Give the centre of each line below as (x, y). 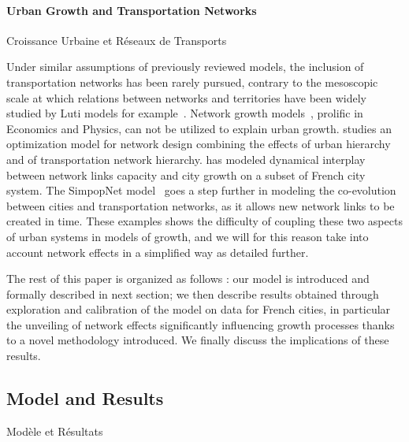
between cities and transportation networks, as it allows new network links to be (201, 205)
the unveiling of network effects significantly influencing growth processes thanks (201, 324)
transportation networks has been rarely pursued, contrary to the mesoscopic (192, 82)
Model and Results (85, 398)
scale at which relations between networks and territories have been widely (187, 97)
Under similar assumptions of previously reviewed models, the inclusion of (185, 67)
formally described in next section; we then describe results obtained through (193, 293)
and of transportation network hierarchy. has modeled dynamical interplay (186, 159)
